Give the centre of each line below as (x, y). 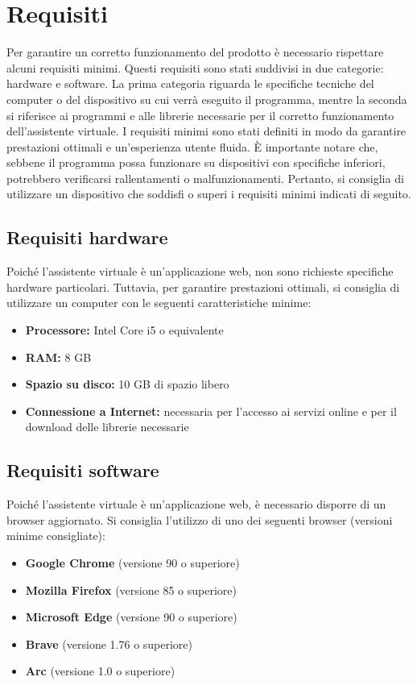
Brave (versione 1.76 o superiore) (109, 643)
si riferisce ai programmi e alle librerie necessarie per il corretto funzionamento (200, 115)
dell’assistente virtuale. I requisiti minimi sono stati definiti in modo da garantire (206, 131)
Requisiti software (83, 470)
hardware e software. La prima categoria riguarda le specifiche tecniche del (190, 83)
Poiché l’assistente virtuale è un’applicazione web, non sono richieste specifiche (200, 271)
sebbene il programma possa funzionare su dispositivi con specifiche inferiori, (196, 162)
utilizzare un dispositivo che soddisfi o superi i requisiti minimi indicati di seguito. (209, 194)
